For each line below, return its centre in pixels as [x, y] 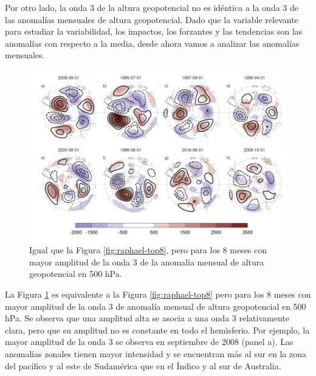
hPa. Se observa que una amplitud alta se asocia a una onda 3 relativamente [147, 318]
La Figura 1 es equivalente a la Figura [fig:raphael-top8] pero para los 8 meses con [158, 294]
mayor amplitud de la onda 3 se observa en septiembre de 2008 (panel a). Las [149, 342]
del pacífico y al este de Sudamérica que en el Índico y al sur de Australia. [143, 365]
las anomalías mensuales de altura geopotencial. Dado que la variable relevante [152, 19]
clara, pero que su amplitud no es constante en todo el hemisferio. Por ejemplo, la [157, 330]
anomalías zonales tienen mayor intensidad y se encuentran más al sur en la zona [156, 353]
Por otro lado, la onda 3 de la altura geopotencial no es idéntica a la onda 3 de [152, 7]
